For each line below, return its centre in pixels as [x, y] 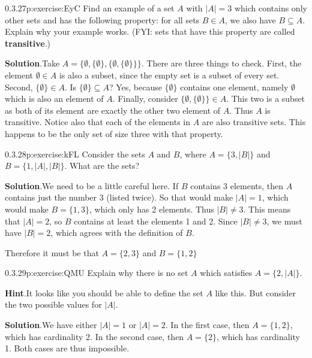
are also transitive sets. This [254, 122]
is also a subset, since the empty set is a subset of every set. [169, 75]
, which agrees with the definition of [117, 233]
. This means [267, 209]
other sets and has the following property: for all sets [102, 19]
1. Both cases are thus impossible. [67, 348]
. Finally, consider [145, 98]
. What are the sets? [102, 166]
